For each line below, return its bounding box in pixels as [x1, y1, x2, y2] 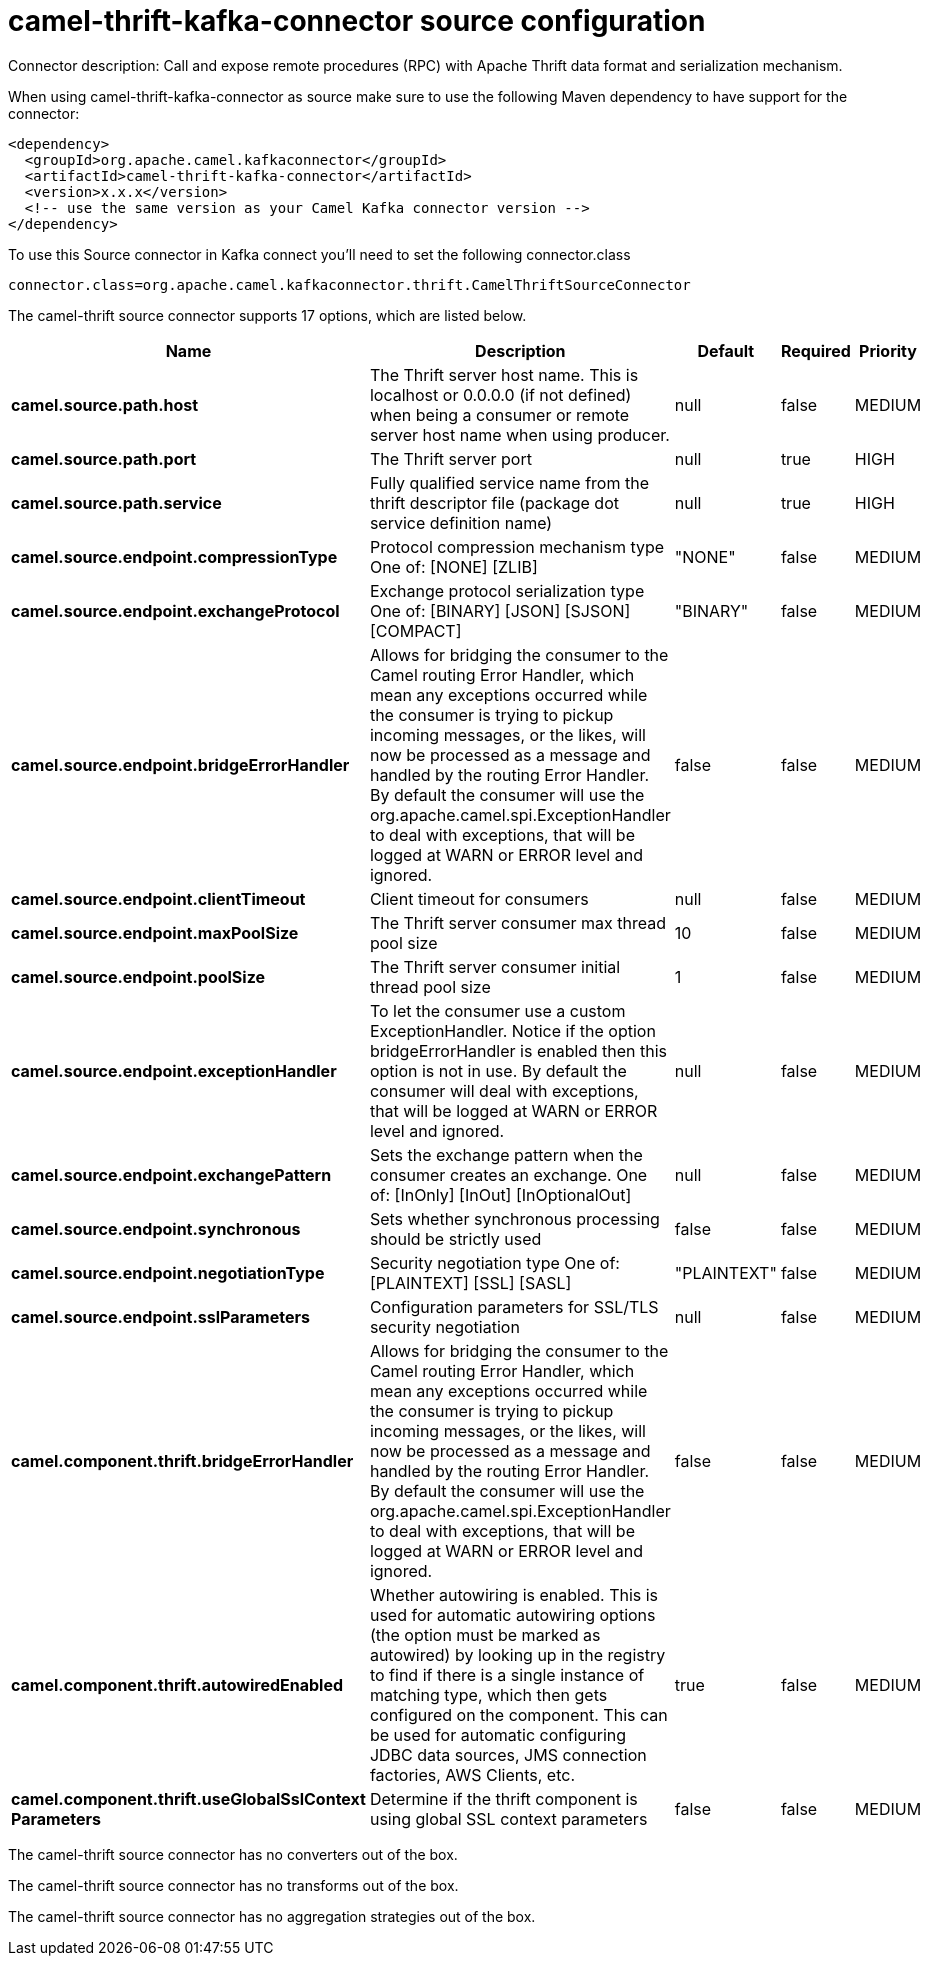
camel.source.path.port [11, 448, 197, 469]
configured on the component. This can [369, 1704, 668, 1725]
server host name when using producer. [369, 424, 670, 445]
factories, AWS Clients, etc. [369, 1764, 575, 1785]
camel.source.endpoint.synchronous [11, 1218, 301, 1239]
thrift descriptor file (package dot [369, 492, 619, 513]
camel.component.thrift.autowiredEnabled [11, 1674, 344, 1695]
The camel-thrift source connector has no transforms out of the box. [8, 1876, 459, 1894]
